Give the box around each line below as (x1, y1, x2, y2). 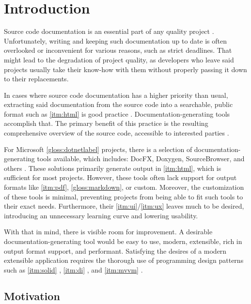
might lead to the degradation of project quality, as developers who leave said (4, 54, 234, 64)
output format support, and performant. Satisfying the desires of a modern (4, 245, 227, 256)
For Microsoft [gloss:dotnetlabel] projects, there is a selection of (4, 144, 192, 154)
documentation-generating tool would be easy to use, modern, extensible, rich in (4, 236, 242, 246)
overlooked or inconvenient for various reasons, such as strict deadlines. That (4, 45, 232, 55)
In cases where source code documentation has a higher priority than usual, (4, 90, 228, 100)
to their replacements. (4, 74, 69, 84)
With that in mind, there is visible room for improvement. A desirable (4, 227, 213, 237)
